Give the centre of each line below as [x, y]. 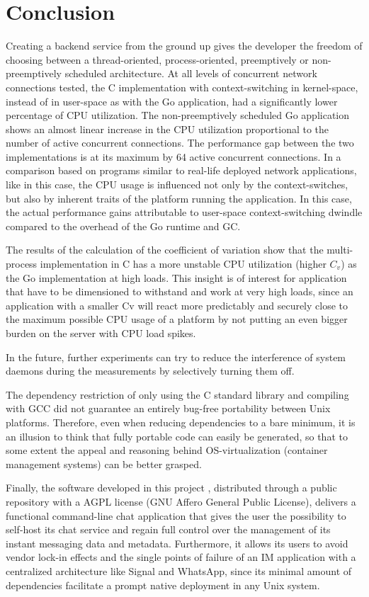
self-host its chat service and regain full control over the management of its [168, 529]
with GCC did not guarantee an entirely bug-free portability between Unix [168, 408]
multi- [340, 250]
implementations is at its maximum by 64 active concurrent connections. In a [174, 156]
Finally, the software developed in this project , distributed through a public [171, 488]
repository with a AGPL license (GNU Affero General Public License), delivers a [181, 501]
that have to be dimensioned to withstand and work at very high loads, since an [180, 291]
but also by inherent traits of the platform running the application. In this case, [179, 198]
